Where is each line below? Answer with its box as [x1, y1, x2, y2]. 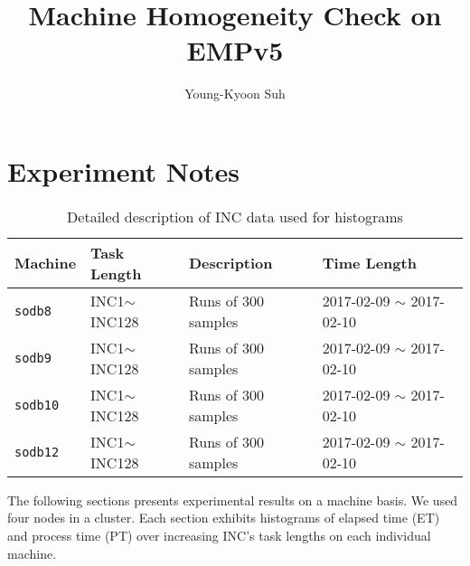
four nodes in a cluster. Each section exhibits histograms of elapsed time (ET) [7, 508, 440, 527]
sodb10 [14, 397, 60, 412]
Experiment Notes [7, 152, 240, 189]
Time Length [322, 252, 417, 274]
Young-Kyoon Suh [184, 84, 286, 103]
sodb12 [14, 444, 60, 459]
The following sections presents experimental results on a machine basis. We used [7, 490, 458, 509]
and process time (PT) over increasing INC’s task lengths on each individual [7, 526, 431, 545]
